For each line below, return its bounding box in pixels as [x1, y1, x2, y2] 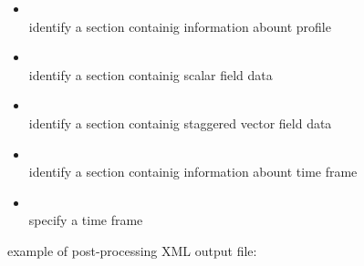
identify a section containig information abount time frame [28, 162, 358, 181]
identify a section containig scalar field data [28, 65, 273, 84]
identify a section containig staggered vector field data [28, 113, 332, 132]
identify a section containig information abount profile [28, 16, 331, 36]
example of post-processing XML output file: [7, 240, 257, 260]
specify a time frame [28, 210, 143, 230]
